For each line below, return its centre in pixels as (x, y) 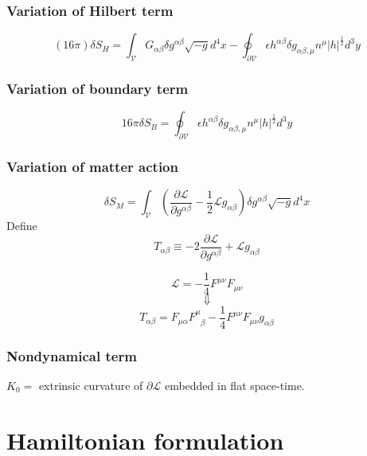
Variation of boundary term (98, 88)
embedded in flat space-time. (234, 385)
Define (22, 226)
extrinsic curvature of (91, 385)
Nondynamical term (72, 355)
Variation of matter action (92, 166)
